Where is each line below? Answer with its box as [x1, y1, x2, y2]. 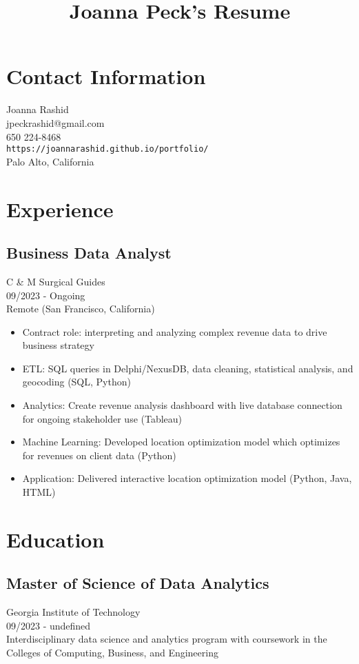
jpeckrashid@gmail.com [6, 115, 105, 130]
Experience [6, 194, 114, 223]
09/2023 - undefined [6, 618, 91, 632]
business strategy [22, 338, 94, 352]
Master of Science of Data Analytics [6, 572, 269, 594]
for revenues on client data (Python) [22, 447, 176, 462]
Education [6, 525, 105, 553]
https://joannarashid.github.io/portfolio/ [6, 144, 209, 154]
